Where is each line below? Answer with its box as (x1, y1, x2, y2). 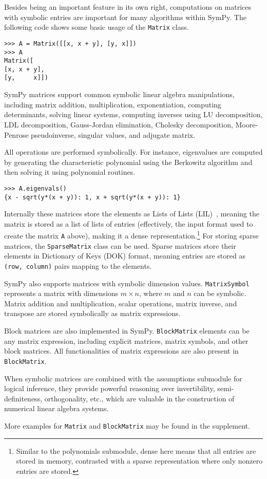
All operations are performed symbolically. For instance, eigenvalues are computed (4, 146, 263, 157)
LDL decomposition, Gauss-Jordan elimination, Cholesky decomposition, (4, 119, 233, 130)
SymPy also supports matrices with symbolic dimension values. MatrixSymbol (4, 278, 250, 288)
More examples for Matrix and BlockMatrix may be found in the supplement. (4, 420, 250, 431)
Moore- (235, 119, 258, 130)
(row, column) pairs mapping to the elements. (4, 260, 152, 271)
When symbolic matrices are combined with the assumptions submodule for (4, 373, 242, 383)
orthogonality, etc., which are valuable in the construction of (44, 393, 235, 403)
